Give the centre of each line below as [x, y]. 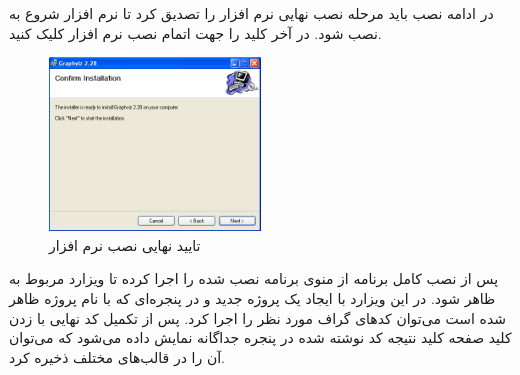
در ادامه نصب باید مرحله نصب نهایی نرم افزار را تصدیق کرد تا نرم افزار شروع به [251, 13]
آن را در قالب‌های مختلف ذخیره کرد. [117, 356]
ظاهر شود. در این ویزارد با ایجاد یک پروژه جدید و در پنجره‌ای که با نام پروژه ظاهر [252, 297]
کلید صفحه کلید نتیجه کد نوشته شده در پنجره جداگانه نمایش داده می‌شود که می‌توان [260, 337]
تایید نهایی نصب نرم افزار [125, 244]
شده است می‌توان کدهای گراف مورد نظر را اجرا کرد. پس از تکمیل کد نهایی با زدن [257, 317]
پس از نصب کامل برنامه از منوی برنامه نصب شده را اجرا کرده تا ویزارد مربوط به [254, 278]
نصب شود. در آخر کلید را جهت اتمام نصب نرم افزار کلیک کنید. [195, 32]
